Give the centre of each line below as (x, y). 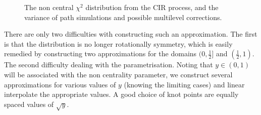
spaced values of (29, 104)
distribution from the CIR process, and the (152, 7)
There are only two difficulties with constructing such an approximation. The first (131, 34)
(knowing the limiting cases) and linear (184, 84)
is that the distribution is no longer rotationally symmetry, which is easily (118, 43)
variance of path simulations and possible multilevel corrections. (123, 17)
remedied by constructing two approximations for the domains (100, 53)
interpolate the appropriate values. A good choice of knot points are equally (121, 94)
